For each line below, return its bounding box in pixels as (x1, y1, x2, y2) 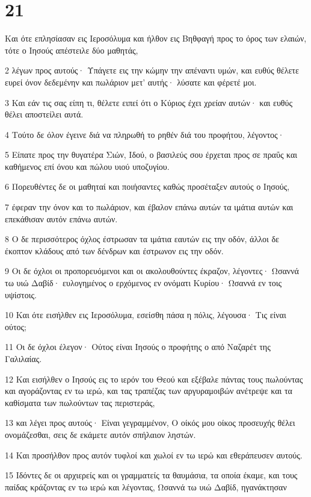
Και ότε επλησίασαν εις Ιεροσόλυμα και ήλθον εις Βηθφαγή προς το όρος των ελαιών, (5, 32, 307, 45)
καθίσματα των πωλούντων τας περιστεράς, (5, 396, 155, 408)
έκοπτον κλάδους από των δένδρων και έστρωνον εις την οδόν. (5, 244, 224, 257)
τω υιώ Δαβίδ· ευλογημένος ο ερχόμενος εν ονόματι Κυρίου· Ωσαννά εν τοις (5, 277, 282, 289)
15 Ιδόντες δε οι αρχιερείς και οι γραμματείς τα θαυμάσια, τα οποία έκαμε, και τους (5, 469, 298, 481)
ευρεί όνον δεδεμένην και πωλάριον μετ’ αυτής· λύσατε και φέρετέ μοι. (5, 75, 257, 88)
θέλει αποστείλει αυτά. (5, 108, 84, 120)
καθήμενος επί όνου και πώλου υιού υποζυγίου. (5, 160, 170, 172)
